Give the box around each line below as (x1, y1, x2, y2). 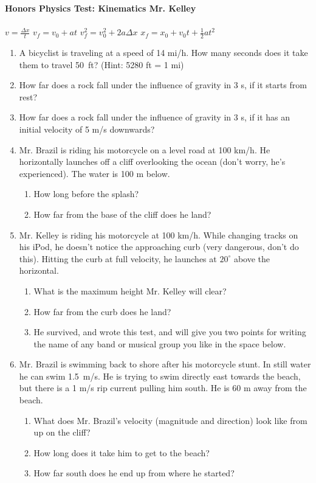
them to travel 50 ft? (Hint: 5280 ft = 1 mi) (19, 58, 184, 71)
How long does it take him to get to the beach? (33, 446, 210, 459)
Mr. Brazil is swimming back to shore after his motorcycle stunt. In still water (19, 358, 311, 370)
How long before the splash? (33, 187, 139, 200)
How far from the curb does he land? (33, 305, 171, 318)
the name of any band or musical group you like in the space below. (33, 337, 286, 350)
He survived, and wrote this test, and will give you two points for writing (33, 325, 306, 338)
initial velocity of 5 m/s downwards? (19, 122, 155, 135)
